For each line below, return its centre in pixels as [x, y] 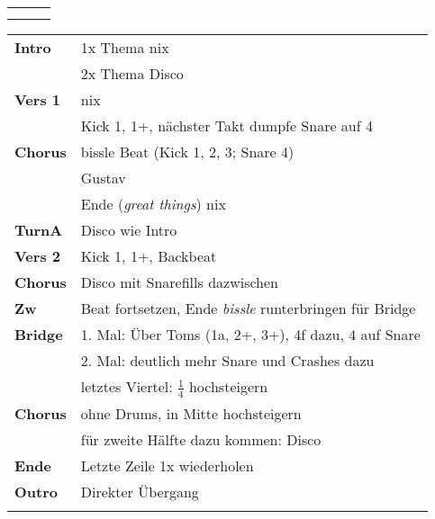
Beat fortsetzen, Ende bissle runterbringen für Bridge [248, 308]
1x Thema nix [125, 47]
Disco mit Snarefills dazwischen [179, 282]
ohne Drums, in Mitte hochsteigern [191, 413]
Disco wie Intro [129, 230]
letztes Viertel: [127, 386]
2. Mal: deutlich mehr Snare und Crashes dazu [227, 360]
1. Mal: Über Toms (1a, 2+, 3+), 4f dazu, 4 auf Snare [250, 334]
